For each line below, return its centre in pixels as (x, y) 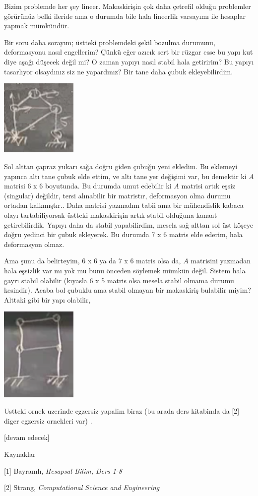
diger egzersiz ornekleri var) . (48, 420)
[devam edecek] (27, 437)
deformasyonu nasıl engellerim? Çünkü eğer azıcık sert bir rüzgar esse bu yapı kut (129, 52)
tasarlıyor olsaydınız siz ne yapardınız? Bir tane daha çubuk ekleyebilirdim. (119, 71)
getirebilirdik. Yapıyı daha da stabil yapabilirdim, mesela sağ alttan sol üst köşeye (129, 224)
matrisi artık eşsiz (208, 186)
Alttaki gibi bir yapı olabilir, (47, 299)
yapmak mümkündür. (37, 26)
